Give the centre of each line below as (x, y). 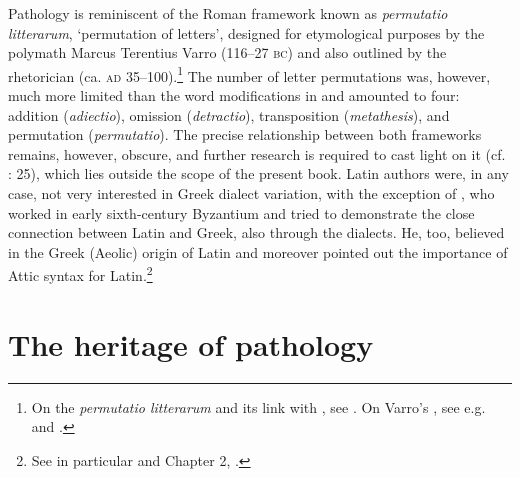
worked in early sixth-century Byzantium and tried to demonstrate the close (241, 212)
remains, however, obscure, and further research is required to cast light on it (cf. (257, 153)
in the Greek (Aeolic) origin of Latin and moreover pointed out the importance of (258, 251)
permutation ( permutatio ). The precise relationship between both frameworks (245, 134)
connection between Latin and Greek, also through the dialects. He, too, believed (256, 232)
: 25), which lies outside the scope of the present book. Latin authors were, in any (258, 173)
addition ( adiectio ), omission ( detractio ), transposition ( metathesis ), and (229, 114)
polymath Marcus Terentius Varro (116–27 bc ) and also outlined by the (227, 52)
